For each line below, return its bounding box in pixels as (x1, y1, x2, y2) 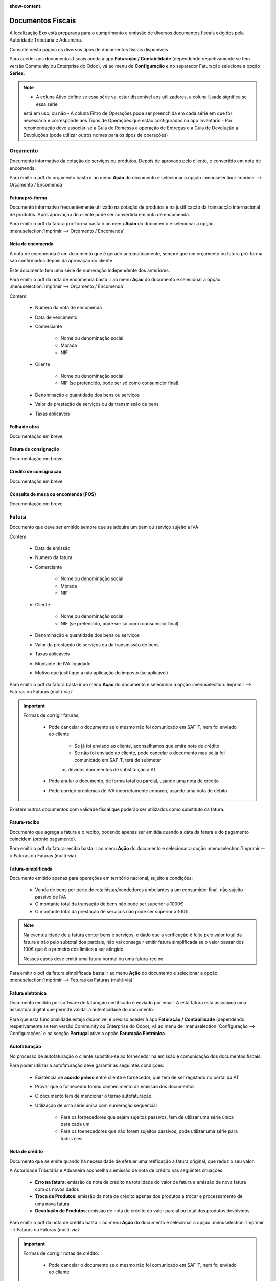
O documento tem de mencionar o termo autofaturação (35, 1093, 152, 1099)
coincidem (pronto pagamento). (9, 836, 77, 842)
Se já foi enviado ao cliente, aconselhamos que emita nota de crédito (74, 742, 220, 749)
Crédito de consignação (9, 469, 61, 475)
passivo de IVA (35, 894, 66, 900)
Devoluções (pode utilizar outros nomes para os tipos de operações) (23, 132, 168, 138)
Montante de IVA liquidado (35, 660, 91, 666)
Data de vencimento (35, 314, 78, 320)
